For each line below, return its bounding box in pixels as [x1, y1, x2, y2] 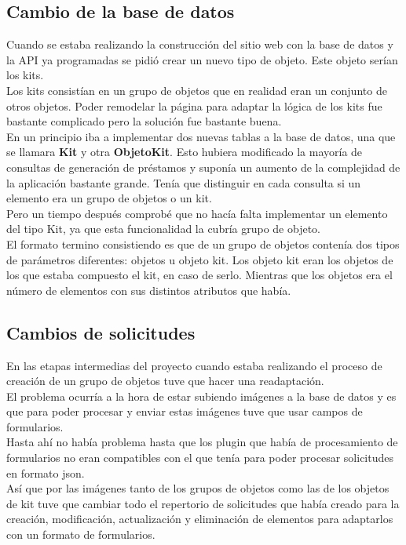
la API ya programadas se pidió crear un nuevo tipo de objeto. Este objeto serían [6, 51, 398, 67]
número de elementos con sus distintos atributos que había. [6, 282, 291, 298]
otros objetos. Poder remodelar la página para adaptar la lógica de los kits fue [6, 97, 382, 114]
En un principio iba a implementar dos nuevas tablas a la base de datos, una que [6, 128, 396, 144]
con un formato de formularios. [6, 526, 155, 543]
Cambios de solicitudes [6, 320, 196, 344]
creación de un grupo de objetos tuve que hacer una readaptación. [6, 372, 324, 389]
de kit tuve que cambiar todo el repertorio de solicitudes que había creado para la [6, 495, 400, 511]
